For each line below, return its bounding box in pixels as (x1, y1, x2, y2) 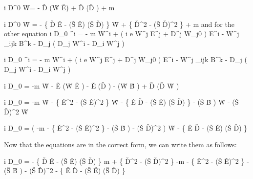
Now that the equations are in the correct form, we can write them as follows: (4, 139, 237, 149)
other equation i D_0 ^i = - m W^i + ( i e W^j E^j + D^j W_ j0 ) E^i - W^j (4, 28, 239, 39)
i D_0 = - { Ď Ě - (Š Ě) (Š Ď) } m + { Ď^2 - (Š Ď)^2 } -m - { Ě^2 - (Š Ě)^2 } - (4, 156, 249, 166)
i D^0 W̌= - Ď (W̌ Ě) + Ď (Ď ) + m (4, 2, 115, 12)
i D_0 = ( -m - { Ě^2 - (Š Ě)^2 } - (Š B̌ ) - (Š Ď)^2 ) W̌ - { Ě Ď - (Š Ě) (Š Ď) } (4, 123, 248, 133)
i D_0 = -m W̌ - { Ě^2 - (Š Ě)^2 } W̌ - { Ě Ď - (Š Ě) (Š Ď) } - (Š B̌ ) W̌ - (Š (4, 97, 239, 107)
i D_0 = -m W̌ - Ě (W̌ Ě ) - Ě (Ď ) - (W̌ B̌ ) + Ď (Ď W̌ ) (4, 80, 179, 90)
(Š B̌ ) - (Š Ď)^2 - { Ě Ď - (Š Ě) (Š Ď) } (4, 165, 126, 176)
